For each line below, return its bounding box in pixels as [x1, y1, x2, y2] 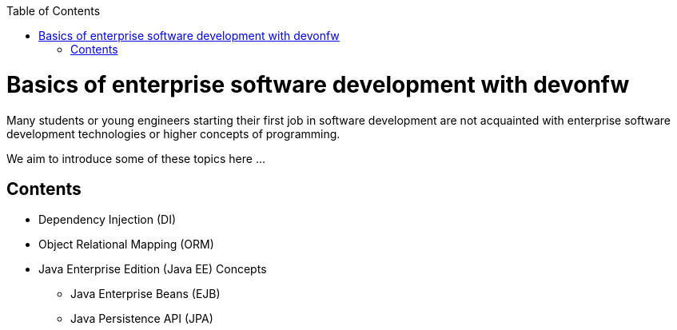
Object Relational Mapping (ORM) [38, 237, 214, 252]
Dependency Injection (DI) [38, 213, 177, 227]
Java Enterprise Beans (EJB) [70, 287, 221, 301]
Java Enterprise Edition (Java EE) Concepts [38, 262, 267, 276]
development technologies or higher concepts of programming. [6, 126, 340, 141]
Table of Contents [6, 4, 101, 18]
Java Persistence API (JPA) [70, 312, 213, 326]
